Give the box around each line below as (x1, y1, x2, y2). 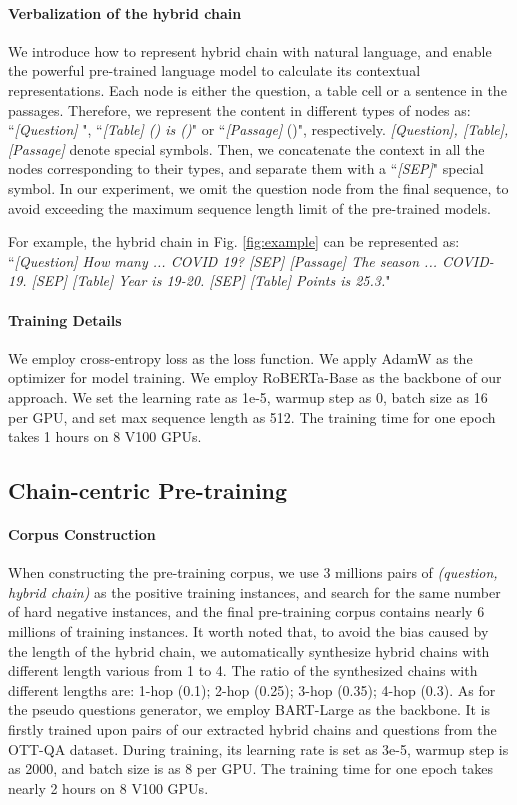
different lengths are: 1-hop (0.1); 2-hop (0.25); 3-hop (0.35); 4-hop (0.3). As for (8, 679, 496, 700)
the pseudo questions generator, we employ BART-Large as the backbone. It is (8, 699, 491, 720)
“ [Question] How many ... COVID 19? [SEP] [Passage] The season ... (8, 250, 438, 271)
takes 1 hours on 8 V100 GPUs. (8, 426, 202, 447)
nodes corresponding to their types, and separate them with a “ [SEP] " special (8, 158, 484, 179)
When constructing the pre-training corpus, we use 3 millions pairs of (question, (8, 562, 498, 583)
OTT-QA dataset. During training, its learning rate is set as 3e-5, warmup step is (8, 738, 509, 759)
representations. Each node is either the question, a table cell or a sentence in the (8, 79, 507, 100)
